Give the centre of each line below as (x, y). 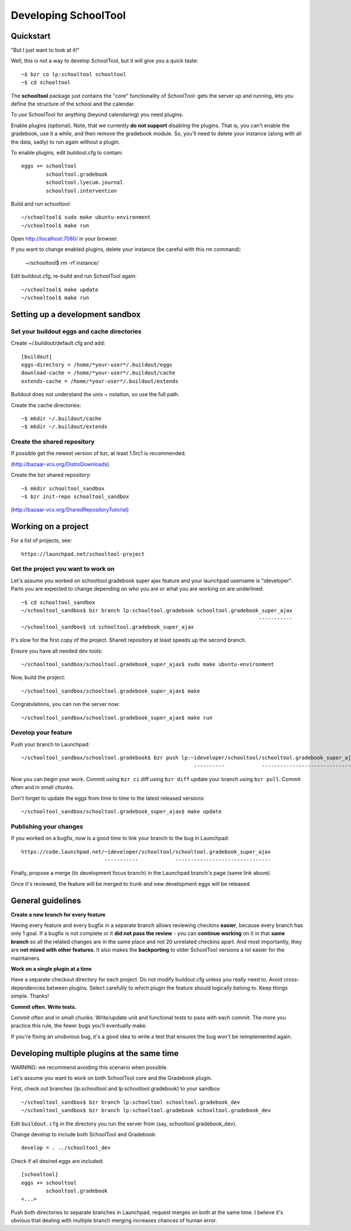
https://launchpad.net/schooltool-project (83, 554)
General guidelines (46, 900)
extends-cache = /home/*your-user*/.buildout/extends (100, 381)
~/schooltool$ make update (60, 289)
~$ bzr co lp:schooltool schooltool (74, 74)
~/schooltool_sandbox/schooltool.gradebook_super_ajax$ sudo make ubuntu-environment (148, 664)
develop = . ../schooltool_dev (66, 1148)
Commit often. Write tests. (44, 1007)
